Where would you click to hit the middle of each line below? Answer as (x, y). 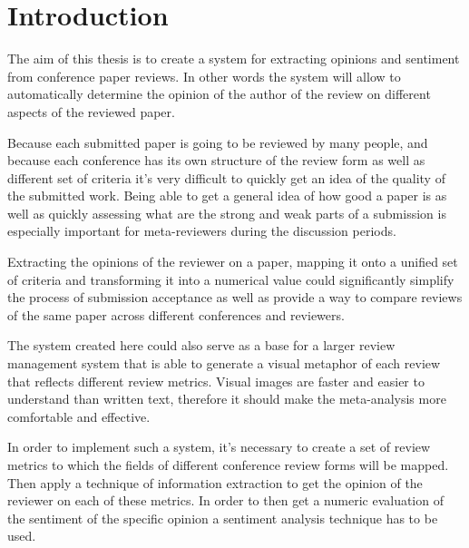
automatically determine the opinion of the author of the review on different (219, 94)
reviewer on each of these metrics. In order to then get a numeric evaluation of (225, 500)
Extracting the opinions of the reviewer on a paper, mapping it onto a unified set (233, 262)
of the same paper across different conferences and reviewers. (176, 314)
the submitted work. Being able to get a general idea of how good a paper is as (227, 196)
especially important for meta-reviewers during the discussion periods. (202, 231)
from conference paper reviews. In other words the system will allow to (204, 76)
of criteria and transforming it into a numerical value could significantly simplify (231, 279)
